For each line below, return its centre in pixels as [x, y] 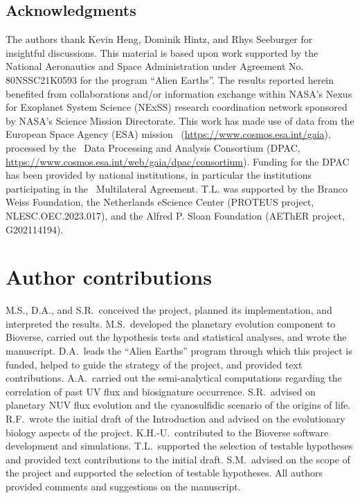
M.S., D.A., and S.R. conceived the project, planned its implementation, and [169, 310]
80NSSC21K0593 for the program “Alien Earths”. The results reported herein [170, 79]
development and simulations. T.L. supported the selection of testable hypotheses [179, 446]
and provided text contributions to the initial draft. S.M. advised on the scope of [178, 459]
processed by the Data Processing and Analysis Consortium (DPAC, [153, 147]
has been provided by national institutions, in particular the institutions [159, 175]
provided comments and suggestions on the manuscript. [123, 486]
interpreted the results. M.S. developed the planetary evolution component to [171, 323]
